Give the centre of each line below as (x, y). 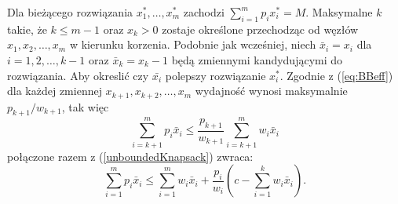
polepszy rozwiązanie (215, 75)
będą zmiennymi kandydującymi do (257, 59)
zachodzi (204, 12)
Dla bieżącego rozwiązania (70, 12)
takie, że (27, 29)
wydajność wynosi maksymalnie (271, 91)
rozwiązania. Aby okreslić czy (78, 75)
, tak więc (85, 106)
